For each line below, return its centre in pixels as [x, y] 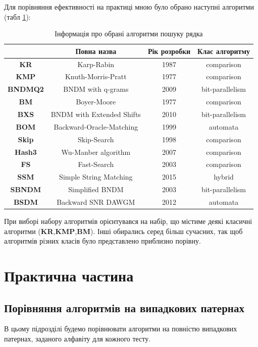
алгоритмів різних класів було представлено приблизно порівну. [102, 241]
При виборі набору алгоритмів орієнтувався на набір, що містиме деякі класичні [128, 221]
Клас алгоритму [224, 51]
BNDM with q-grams [96, 89]
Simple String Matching [96, 177]
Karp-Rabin [96, 64]
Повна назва [96, 51]
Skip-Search [96, 139]
